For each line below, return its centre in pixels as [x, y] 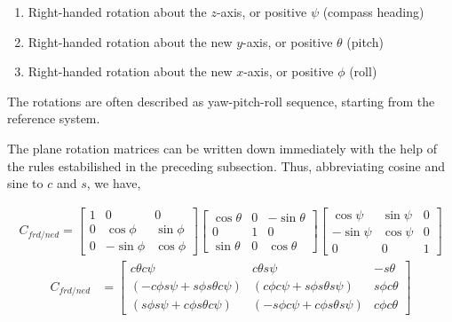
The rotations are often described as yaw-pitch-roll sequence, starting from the [221, 101]
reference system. [54, 118]
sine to [25, 183]
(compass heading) [373, 12]
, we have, [114, 183]
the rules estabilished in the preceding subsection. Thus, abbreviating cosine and [226, 165]
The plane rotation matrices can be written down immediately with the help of [222, 148]
